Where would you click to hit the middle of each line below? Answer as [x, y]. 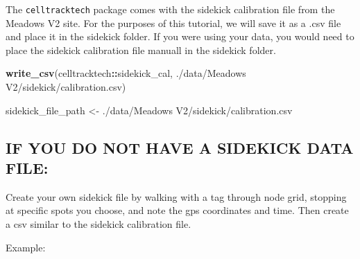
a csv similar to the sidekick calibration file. [98, 224]
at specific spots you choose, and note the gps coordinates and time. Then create [177, 210]
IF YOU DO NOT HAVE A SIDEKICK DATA [180, 147]
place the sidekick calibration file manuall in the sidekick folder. [141, 50]
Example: [26, 247]
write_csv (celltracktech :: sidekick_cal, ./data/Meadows [126, 73]
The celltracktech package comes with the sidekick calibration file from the [170, 9]
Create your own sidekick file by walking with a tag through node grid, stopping [176, 196]
